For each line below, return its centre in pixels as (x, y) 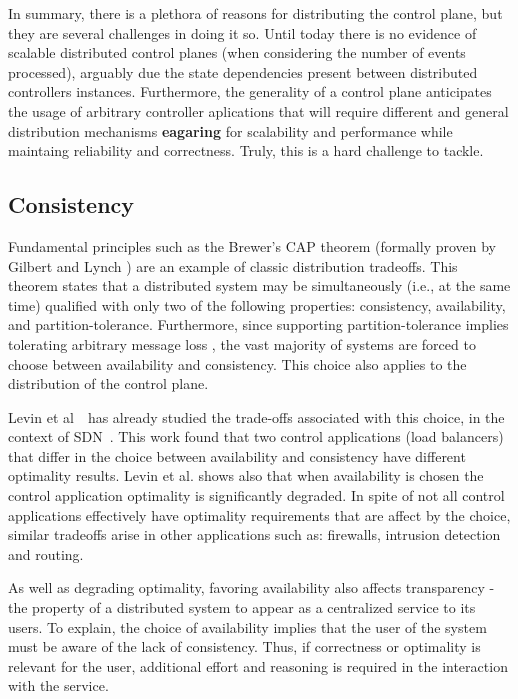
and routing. (46, 553)
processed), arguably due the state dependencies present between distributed (243, 71)
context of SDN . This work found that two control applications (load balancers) (256, 436)
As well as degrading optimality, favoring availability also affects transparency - (251, 587)
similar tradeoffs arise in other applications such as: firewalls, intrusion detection (254, 534)
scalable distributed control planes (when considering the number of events (237, 52)
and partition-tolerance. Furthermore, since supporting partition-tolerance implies (258, 324)
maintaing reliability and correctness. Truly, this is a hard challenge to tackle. (246, 150)
